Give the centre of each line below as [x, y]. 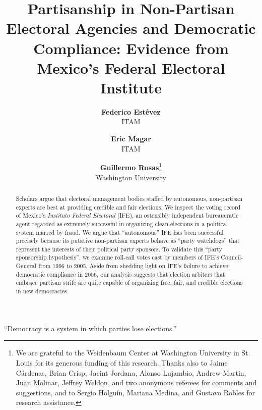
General [26, 266]
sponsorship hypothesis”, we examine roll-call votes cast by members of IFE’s [117, 257]
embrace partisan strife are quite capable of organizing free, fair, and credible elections [129, 283]
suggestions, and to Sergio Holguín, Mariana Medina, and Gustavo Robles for [135, 392]
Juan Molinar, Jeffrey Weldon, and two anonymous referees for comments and [136, 382]
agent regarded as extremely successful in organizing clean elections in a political [122, 223]
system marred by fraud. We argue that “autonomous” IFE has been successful [120, 232]
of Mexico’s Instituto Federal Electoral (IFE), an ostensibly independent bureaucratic [127, 215]
